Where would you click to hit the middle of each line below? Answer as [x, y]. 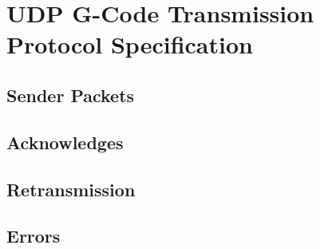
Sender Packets [71, 95]
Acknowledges [65, 142]
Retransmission [71, 189]
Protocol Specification [130, 44]
